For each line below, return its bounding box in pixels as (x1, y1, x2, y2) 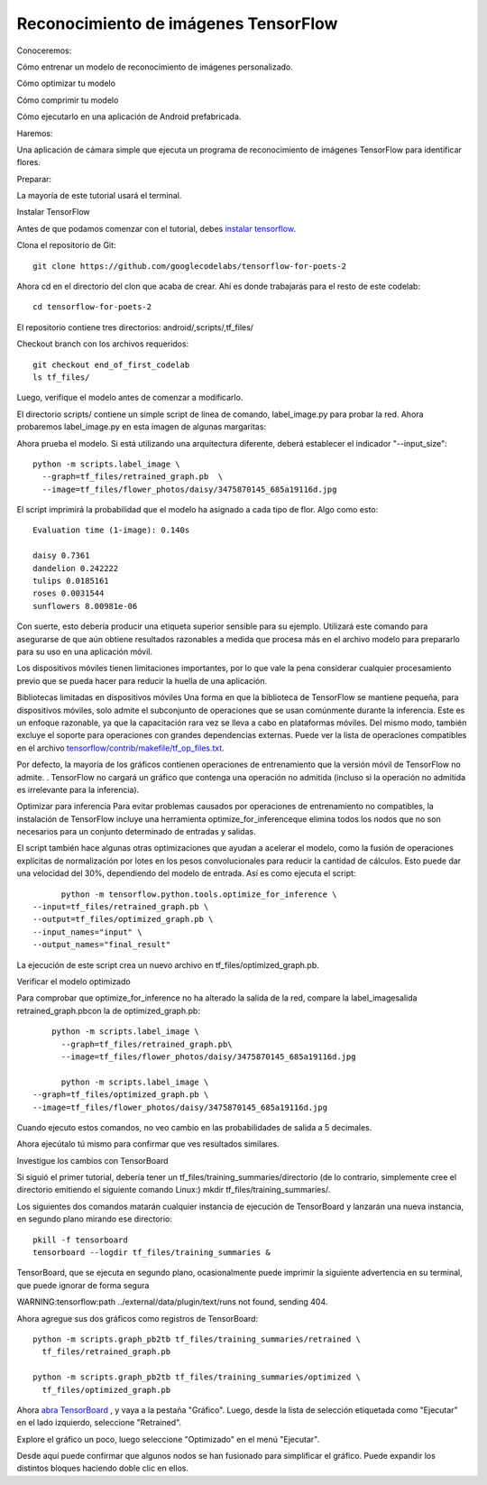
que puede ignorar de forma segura (16, 1279, 150, 1290)
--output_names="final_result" (32, 939, 171, 950)
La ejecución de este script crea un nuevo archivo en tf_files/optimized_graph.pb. (16, 959, 319, 970)
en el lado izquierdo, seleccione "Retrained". (16, 1417, 182, 1428)
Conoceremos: (16, 45, 72, 56)
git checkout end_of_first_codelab (32, 359, 190, 370)
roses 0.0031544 (32, 588, 105, 599)
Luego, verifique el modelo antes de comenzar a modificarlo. (16, 392, 243, 403)
